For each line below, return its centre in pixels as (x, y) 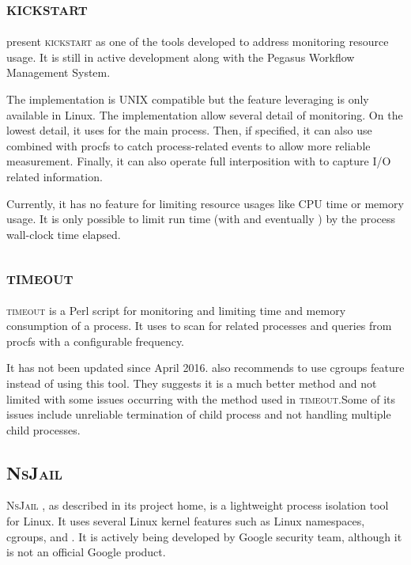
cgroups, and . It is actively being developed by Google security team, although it (204, 536)
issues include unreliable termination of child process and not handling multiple (199, 414)
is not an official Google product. (86, 552)
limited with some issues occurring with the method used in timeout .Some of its (201, 398)
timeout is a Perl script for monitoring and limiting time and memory (176, 310)
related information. (55, 176)
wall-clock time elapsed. (64, 234)
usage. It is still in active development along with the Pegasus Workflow (181, 57)
